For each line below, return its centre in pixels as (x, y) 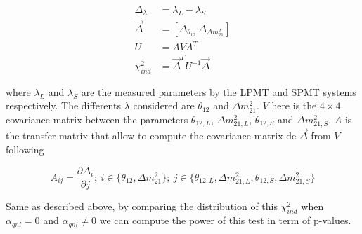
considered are (164, 105)
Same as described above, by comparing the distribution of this (142, 206)
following (25, 149)
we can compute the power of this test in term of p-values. (225, 220)
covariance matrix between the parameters (97, 119)
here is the (294, 105)
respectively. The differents (63, 105)
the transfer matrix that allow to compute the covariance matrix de (151, 136)
